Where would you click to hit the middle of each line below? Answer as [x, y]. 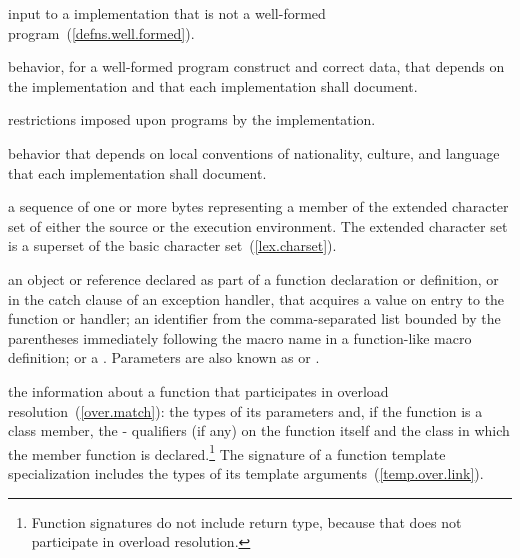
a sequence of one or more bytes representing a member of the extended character [258, 206]
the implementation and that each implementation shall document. [213, 85]
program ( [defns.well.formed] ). [101, 32]
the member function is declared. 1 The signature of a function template [227, 452]
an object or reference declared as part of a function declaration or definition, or [253, 278]
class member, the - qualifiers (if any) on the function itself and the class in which [259, 430]
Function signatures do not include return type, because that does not [246, 521]
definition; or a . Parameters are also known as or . [164, 357]
